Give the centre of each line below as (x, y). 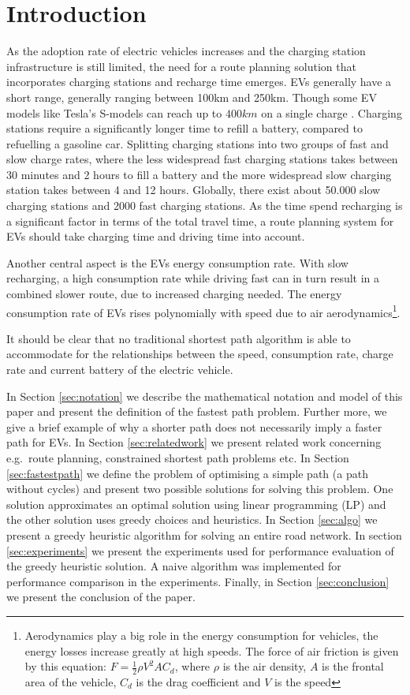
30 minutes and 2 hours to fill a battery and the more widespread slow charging (199, 174)
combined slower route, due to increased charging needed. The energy (174, 294)
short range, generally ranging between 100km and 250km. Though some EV (192, 97)
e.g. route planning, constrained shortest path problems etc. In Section (178, 458)
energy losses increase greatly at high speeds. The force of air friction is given (212, 650)
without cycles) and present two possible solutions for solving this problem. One (200, 489)
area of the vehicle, (71, 681)
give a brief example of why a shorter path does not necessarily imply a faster (194, 426)
